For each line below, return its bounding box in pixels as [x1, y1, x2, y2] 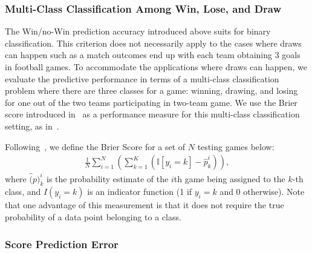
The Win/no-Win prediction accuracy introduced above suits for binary [5, 25, 271, 38]
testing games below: [197, 140, 275, 153]
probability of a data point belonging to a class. [5, 211, 181, 223]
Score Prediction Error [5, 236, 119, 251]
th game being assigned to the [174, 172, 285, 185]
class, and [5, 185, 41, 198]
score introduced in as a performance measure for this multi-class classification [5, 108, 300, 120]
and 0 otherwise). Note [219, 185, 305, 198]
